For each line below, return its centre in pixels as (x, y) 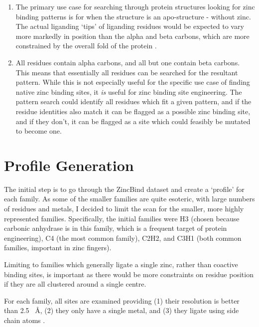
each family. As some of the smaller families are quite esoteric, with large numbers (129, 199)
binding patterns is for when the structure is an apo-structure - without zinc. (133, 16)
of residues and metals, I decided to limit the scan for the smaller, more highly (124, 209)
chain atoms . (25, 320)
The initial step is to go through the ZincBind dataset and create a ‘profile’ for (124, 189)
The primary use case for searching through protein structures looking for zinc (135, 6)
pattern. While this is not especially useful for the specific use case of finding (133, 82)
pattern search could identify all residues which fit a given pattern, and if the (133, 101)
